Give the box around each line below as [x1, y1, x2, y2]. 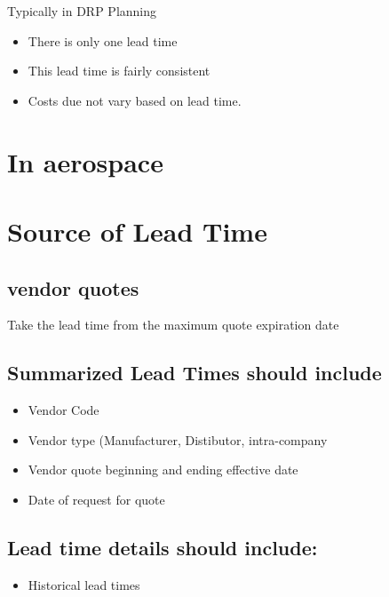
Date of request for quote [28, 490, 165, 508]
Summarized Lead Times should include [7, 359, 382, 386]
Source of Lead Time [7, 212, 267, 249]
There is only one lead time [28, 31, 178, 50]
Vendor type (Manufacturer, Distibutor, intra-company [28, 430, 328, 449]
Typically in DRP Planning [7, 2, 157, 20]
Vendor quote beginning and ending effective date [28, 460, 298, 479]
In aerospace [7, 143, 163, 179]
